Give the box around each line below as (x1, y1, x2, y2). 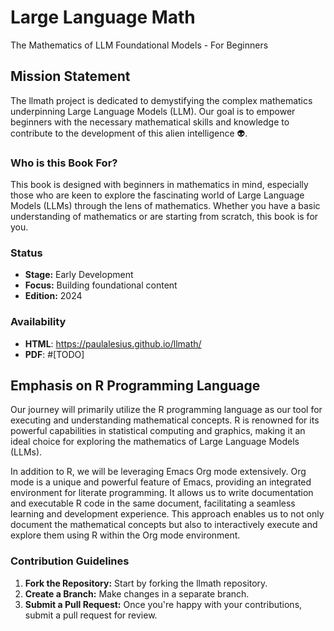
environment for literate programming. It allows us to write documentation (10, 487, 314, 499)
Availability (10, 315, 67, 329)
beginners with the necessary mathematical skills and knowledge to (10, 116, 290, 128)
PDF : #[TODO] (24, 348, 85, 360)
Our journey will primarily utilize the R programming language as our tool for (10, 404, 323, 416)
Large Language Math (10, 6, 196, 29)
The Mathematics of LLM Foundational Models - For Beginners (10, 39, 269, 51)
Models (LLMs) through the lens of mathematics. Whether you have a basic (10, 200, 321, 212)
